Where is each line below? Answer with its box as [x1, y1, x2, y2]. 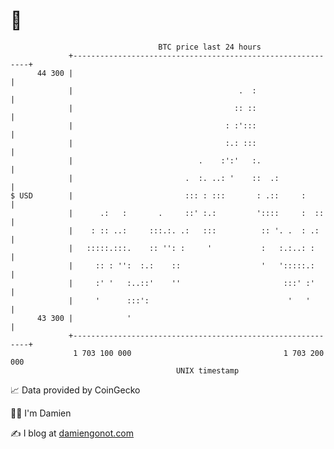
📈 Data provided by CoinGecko [10, 384, 141, 396]
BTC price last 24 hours [158, 42, 262, 52]
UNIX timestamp [175, 365, 240, 376]
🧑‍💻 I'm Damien [10, 407, 72, 419]
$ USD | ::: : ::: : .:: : [10, 190, 307, 201]
